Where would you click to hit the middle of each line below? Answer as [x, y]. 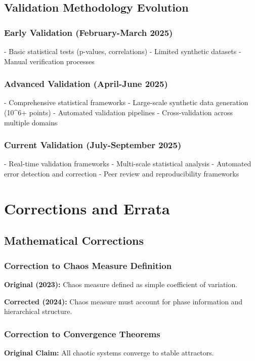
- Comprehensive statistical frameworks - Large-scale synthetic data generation [126, 102]
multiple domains [31, 122]
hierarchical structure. [38, 311]
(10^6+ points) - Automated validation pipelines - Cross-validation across [119, 112]
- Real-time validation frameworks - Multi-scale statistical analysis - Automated [128, 164]
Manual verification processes [49, 61]
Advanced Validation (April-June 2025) [86, 84]
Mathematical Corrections [74, 240]
